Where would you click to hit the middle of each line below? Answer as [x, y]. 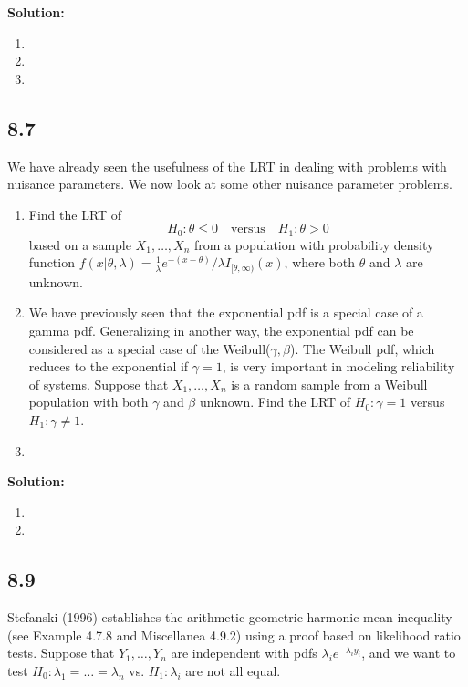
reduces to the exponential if [109, 366]
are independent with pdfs [244, 653]
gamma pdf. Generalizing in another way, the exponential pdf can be [221, 331]
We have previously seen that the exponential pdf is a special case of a [226, 312]
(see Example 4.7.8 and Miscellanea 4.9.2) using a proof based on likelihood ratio [234, 635]
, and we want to [409, 653]
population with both [88, 402]
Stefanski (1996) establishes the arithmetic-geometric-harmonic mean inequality [230, 617]
